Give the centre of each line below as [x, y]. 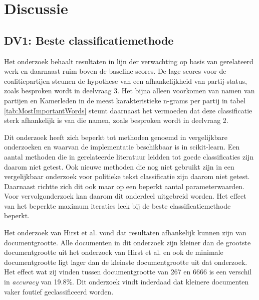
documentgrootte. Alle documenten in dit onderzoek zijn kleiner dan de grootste [127, 242]
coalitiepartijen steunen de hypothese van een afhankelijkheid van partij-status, [125, 81]
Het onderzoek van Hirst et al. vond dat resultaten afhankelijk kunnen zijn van [125, 233]
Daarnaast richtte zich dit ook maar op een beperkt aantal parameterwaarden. [124, 186]
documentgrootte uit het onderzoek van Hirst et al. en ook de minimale [114, 252]
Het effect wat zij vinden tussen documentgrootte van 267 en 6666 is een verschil [128, 272]
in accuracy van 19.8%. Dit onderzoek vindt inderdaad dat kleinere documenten [126, 282]
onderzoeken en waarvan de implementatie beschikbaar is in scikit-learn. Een [122, 147]
